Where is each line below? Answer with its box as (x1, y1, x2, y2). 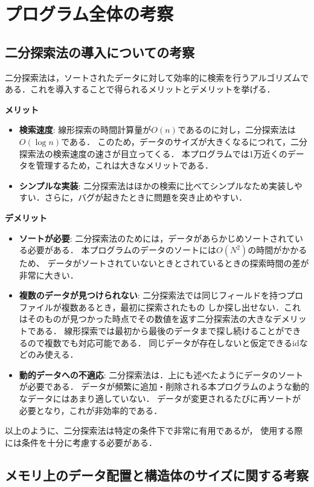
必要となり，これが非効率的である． (19, 404, 162, 416)
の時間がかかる (248, 243, 307, 256)
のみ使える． (27, 348, 78, 361)
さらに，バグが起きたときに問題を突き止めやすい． (44, 191, 248, 204)
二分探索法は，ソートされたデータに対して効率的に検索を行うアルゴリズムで (5, 71, 309, 83)
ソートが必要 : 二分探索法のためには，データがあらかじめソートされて (19, 231, 295, 244)
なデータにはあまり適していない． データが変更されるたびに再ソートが (19, 392, 301, 405)
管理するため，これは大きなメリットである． (36, 159, 213, 172)
